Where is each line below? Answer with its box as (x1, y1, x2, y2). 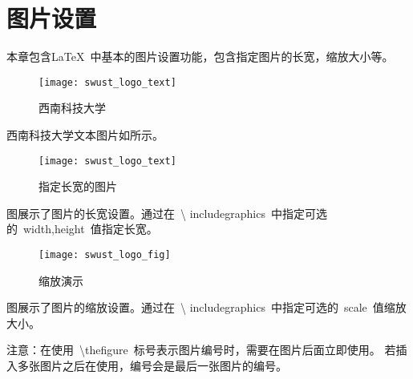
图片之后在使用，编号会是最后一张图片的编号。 (39, 357, 287, 374)
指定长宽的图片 (38, 178, 117, 195)
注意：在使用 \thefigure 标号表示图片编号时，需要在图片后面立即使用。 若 (6, 341, 396, 358)
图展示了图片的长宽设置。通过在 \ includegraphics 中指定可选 (6, 204, 327, 221)
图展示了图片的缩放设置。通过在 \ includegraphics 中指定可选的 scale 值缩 (6, 299, 395, 316)
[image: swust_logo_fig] (38, 249, 171, 260)
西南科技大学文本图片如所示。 (6, 126, 164, 143)
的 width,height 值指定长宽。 (6, 220, 158, 237)
